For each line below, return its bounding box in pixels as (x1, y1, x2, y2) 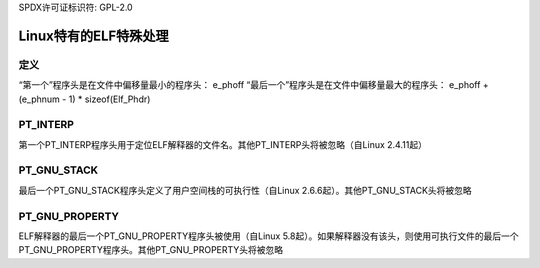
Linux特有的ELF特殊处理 (18, 27, 169, 44)
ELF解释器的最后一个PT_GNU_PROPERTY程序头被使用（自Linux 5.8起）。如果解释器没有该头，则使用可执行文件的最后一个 (18, 230, 519, 242)
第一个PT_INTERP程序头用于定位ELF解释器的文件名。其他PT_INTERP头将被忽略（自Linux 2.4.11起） (18, 138, 427, 150)
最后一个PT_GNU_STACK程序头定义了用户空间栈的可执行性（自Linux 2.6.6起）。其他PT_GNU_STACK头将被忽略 (18, 184, 472, 196)
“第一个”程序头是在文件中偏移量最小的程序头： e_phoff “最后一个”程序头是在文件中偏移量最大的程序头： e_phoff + (18, 79, 489, 91)
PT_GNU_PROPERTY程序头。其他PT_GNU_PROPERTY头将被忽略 (18, 244, 284, 256)
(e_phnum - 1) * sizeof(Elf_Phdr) (18, 93, 151, 105)
